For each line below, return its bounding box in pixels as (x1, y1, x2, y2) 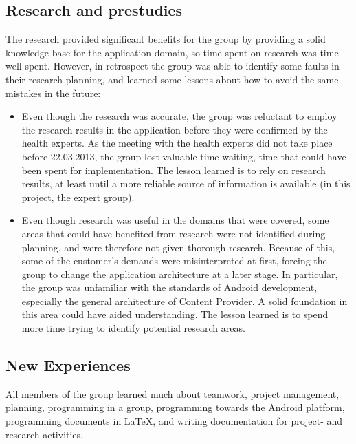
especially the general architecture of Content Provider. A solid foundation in (21, 293, 348, 308)
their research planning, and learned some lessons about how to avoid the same (5, 72, 339, 86)
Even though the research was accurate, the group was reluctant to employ (21, 109, 337, 123)
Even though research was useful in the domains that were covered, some (21, 213, 329, 227)
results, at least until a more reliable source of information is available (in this (21, 176, 351, 191)
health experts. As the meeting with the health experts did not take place (21, 136, 333, 150)
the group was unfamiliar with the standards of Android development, (21, 280, 318, 295)
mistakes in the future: (5, 85, 101, 100)
